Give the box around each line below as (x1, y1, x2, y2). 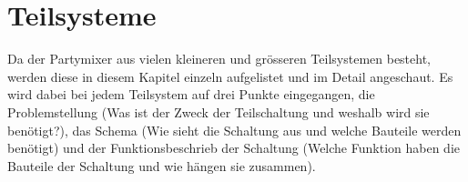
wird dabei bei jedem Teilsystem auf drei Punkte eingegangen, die (7, 85, 375, 104)
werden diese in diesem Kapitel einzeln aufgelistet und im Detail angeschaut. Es (7, 66, 453, 86)
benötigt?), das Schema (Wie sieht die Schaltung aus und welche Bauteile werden (7, 120, 462, 139)
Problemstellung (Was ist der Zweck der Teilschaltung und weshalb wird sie (7, 102, 430, 121)
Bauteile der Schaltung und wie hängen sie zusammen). (7, 156, 316, 175)
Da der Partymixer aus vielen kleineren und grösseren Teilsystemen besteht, (7, 49, 432, 68)
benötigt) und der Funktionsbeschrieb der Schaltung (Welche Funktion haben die (7, 138, 460, 157)
